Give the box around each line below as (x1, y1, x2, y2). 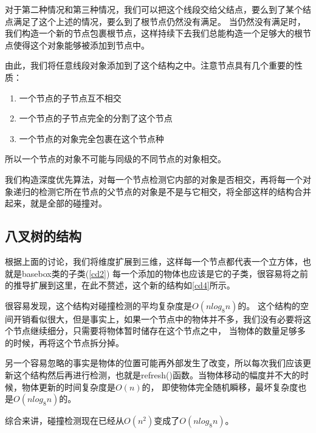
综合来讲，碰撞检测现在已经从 (5, 414, 124, 427)
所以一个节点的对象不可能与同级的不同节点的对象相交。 (5, 152, 226, 165)
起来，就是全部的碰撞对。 (5, 197, 107, 210)
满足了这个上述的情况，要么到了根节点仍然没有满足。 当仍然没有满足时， (13, 15, 306, 27)
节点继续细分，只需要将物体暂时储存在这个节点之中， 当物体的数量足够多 (13, 324, 306, 337)
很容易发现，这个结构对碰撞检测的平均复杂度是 (5, 299, 192, 312)
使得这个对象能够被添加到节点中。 (13, 38, 149, 51)
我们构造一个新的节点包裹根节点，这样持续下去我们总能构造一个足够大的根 (5, 27, 303, 39)
